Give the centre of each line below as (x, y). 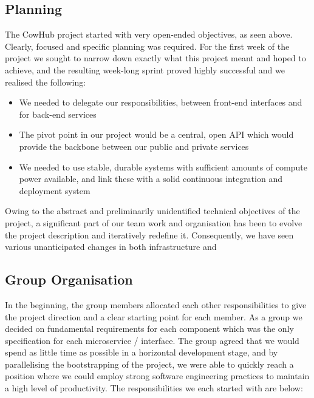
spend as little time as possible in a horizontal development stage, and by (142, 352)
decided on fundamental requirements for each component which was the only (149, 329)
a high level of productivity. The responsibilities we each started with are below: (154, 388)
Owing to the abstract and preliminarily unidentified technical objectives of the (152, 211)
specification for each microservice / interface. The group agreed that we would (152, 340)
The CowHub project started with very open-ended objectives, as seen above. (149, 34)
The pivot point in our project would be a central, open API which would (156, 134)
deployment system (55, 190)
